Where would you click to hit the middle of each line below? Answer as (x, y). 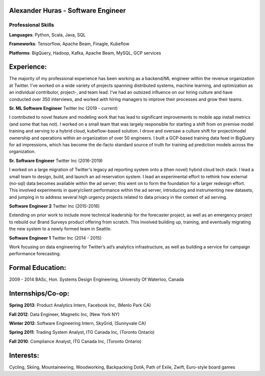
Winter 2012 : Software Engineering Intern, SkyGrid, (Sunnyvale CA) (78, 323)
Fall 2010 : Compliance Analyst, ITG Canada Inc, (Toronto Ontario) (75, 341)
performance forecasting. (35, 254)
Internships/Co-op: (39, 294)
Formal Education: (38, 268)
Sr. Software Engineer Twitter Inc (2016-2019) (56, 161)
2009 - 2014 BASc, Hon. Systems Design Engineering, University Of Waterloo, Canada (96, 279)
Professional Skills (32, 25)
